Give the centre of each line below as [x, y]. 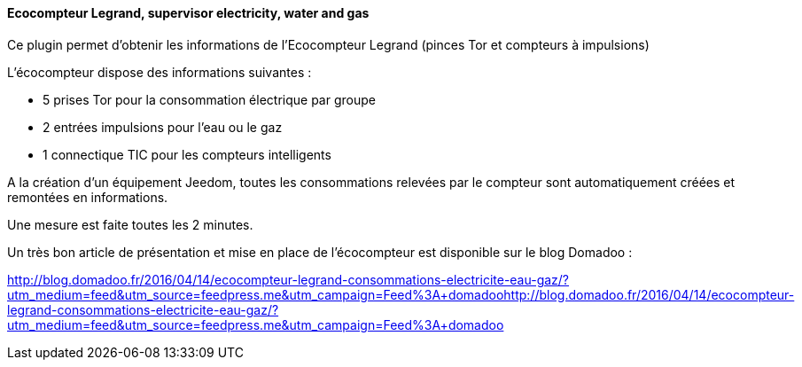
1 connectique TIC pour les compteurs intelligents [187, 154]
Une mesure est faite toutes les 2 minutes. [130, 224]
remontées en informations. [88, 197]
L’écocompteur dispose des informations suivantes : [160, 72]
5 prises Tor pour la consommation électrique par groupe [209, 99]
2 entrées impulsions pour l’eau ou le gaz [163, 127]
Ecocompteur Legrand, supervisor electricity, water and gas [188, 13]
